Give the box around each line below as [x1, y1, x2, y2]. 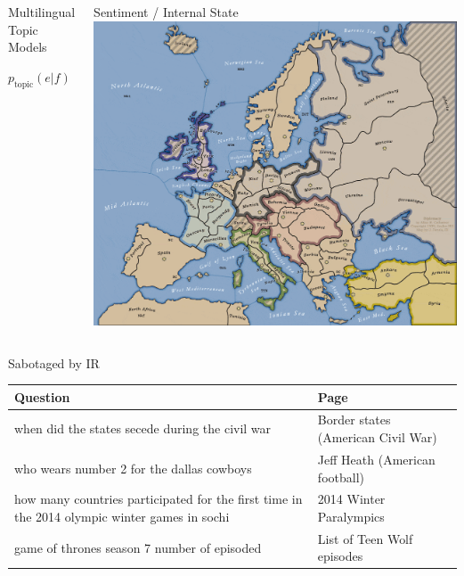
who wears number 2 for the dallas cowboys [14, 458, 252, 477]
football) [317, 467, 364, 486]
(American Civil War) [317, 428, 437, 447]
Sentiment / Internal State [94, 3, 239, 21]
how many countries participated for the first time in [14, 490, 303, 508]
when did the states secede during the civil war [14, 419, 272, 438]
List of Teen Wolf [317, 529, 413, 547]
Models [8, 37, 47, 56]
